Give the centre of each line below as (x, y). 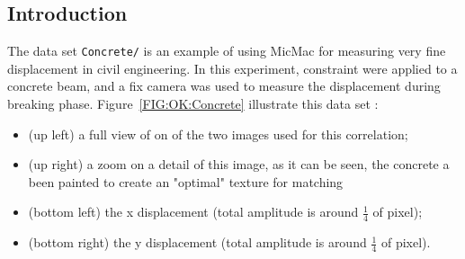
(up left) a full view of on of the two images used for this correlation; (218, 134)
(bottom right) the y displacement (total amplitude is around (197, 242)
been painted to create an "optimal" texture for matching (186, 181)
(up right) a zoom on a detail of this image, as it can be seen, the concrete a (239, 164)
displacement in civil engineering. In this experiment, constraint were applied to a (232, 68)
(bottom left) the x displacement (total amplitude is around (193, 212)
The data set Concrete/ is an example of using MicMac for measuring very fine (227, 51)
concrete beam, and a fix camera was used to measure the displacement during (224, 86)
